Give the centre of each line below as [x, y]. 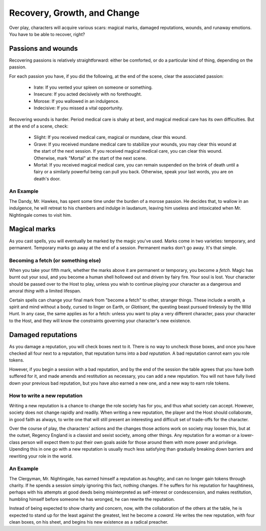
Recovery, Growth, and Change [74, 13]
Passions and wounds [44, 49]
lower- [247, 435]
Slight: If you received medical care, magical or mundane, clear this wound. [110, 137]
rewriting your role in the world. [41, 456]
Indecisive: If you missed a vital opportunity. [78, 108]
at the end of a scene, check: [39, 126]
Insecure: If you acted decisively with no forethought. [88, 94]
